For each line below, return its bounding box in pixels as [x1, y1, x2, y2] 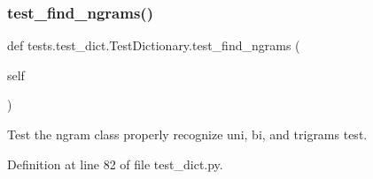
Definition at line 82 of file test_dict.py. [7, 154, 223, 173]
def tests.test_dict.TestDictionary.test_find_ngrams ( [7, 36, 300, 55]
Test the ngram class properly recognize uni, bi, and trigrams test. [7, 125, 368, 143]
